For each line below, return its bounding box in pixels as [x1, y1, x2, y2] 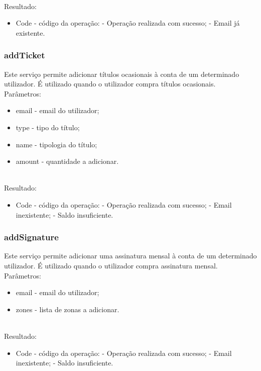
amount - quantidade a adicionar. [16, 156, 119, 166]
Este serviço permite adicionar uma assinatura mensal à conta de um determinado [4, 250, 257, 261]
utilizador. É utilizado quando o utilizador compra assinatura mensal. [4, 260, 218, 270]
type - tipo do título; [16, 122, 80, 132]
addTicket [4, 49, 45, 61]
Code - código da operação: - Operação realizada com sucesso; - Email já [16, 18, 240, 28]
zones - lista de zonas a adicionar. [16, 304, 119, 314]
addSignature [4, 231, 59, 243]
